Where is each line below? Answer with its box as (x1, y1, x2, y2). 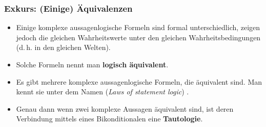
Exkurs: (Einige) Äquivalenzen (4, 2, 133, 14)
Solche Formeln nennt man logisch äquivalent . (16, 59, 169, 69)
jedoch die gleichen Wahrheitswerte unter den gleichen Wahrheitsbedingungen (16, 32, 261, 42)
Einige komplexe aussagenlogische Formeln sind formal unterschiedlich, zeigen (16, 22, 260, 33)
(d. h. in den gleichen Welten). (16, 42, 111, 53)
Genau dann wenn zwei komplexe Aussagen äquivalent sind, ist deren (16, 103, 234, 114)
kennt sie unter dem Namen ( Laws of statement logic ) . (16, 86, 189, 97)
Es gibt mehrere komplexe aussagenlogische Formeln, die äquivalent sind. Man (16, 76, 262, 87)
